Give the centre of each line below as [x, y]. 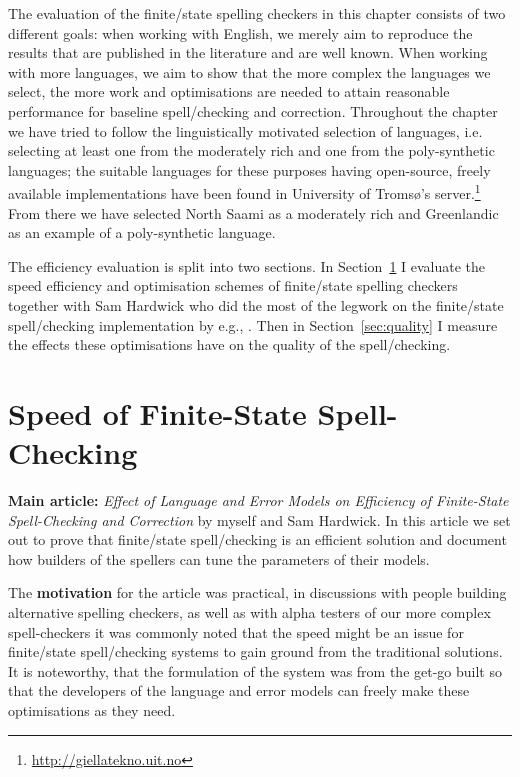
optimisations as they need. [92, 710]
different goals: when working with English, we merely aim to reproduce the [240, 32]
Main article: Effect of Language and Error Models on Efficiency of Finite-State [258, 500]
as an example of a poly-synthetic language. [142, 232]
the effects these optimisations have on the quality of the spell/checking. [229, 344]
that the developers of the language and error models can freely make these [239, 690]
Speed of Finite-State [157, 412]
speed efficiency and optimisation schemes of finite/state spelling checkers [233, 285]
